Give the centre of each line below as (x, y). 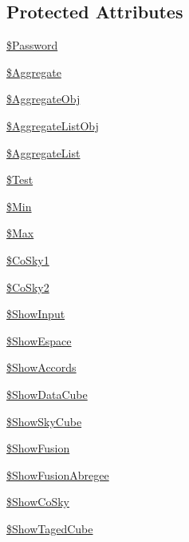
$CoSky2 (28, 287)
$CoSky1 (28, 259)
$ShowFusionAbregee (58, 474)
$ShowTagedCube (50, 528)
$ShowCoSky (38, 502)
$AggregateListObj (53, 125)
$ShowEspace (39, 340)
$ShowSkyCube (44, 421)
